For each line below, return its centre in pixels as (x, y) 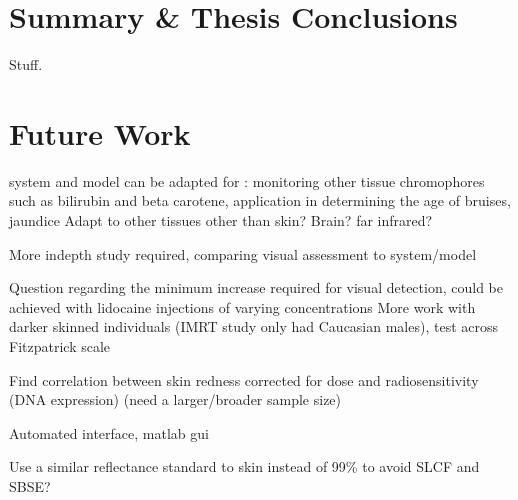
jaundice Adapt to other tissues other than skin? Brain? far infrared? (221, 220)
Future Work (100, 132)
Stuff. (26, 64)
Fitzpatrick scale (60, 346)
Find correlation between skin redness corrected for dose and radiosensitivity (244, 379)
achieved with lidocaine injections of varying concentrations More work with (242, 306)
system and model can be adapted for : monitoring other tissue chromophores (247, 180)
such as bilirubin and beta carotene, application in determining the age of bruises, (260, 200)
